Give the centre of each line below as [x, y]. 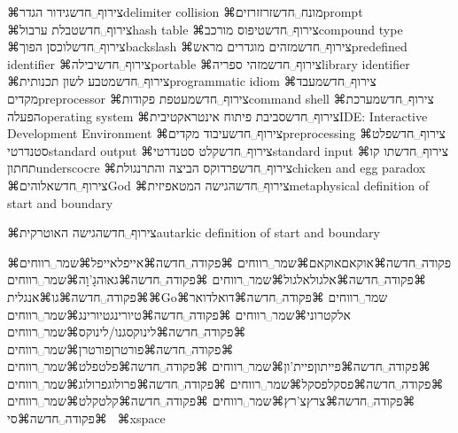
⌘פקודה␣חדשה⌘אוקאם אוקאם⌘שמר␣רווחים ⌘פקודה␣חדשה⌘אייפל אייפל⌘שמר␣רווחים [229, 262]
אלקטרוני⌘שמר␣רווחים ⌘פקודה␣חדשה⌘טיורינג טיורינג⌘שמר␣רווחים [179, 314]
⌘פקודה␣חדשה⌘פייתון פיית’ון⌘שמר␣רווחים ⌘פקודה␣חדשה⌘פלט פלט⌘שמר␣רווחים [219, 366]
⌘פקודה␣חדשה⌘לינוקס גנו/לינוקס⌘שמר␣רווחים [127, 332]
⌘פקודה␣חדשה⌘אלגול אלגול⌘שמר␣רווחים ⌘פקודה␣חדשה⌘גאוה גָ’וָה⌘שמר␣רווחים [217, 279]
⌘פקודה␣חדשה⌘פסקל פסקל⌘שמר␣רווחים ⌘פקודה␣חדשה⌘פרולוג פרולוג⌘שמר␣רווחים [225, 383]
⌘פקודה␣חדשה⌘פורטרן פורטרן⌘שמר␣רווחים [120, 348]
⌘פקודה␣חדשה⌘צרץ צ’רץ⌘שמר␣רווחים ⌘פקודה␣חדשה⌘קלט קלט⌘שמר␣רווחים [211, 401]
